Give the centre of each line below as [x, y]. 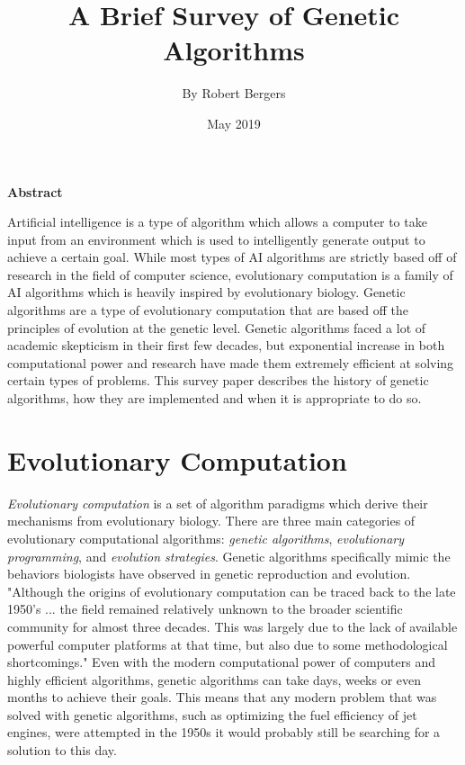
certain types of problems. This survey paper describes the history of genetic [218, 380]
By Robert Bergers [234, 93]
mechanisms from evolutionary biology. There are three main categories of [211, 521]
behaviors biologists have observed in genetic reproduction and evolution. [209, 574]
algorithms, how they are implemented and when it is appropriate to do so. [215, 398]
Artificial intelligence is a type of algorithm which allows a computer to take [217, 222]
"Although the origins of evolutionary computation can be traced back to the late [232, 591]
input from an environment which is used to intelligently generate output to [216, 239]
